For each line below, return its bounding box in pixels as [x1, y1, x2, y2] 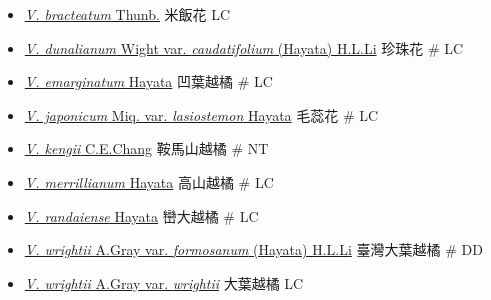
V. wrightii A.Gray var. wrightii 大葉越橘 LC [24, 272, 304, 293]
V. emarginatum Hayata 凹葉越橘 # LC [24, 71, 273, 92]
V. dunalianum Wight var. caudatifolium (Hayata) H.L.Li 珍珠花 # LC [24, 37, 464, 58]
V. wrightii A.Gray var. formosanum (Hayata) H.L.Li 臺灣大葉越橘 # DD [24, 239, 483, 260]
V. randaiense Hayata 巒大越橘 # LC [24, 205, 259, 226]
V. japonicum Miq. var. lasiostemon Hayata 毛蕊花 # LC [24, 104, 379, 125]
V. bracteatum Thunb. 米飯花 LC [24, 4, 231, 24]
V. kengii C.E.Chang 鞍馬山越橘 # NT [24, 138, 269, 159]
